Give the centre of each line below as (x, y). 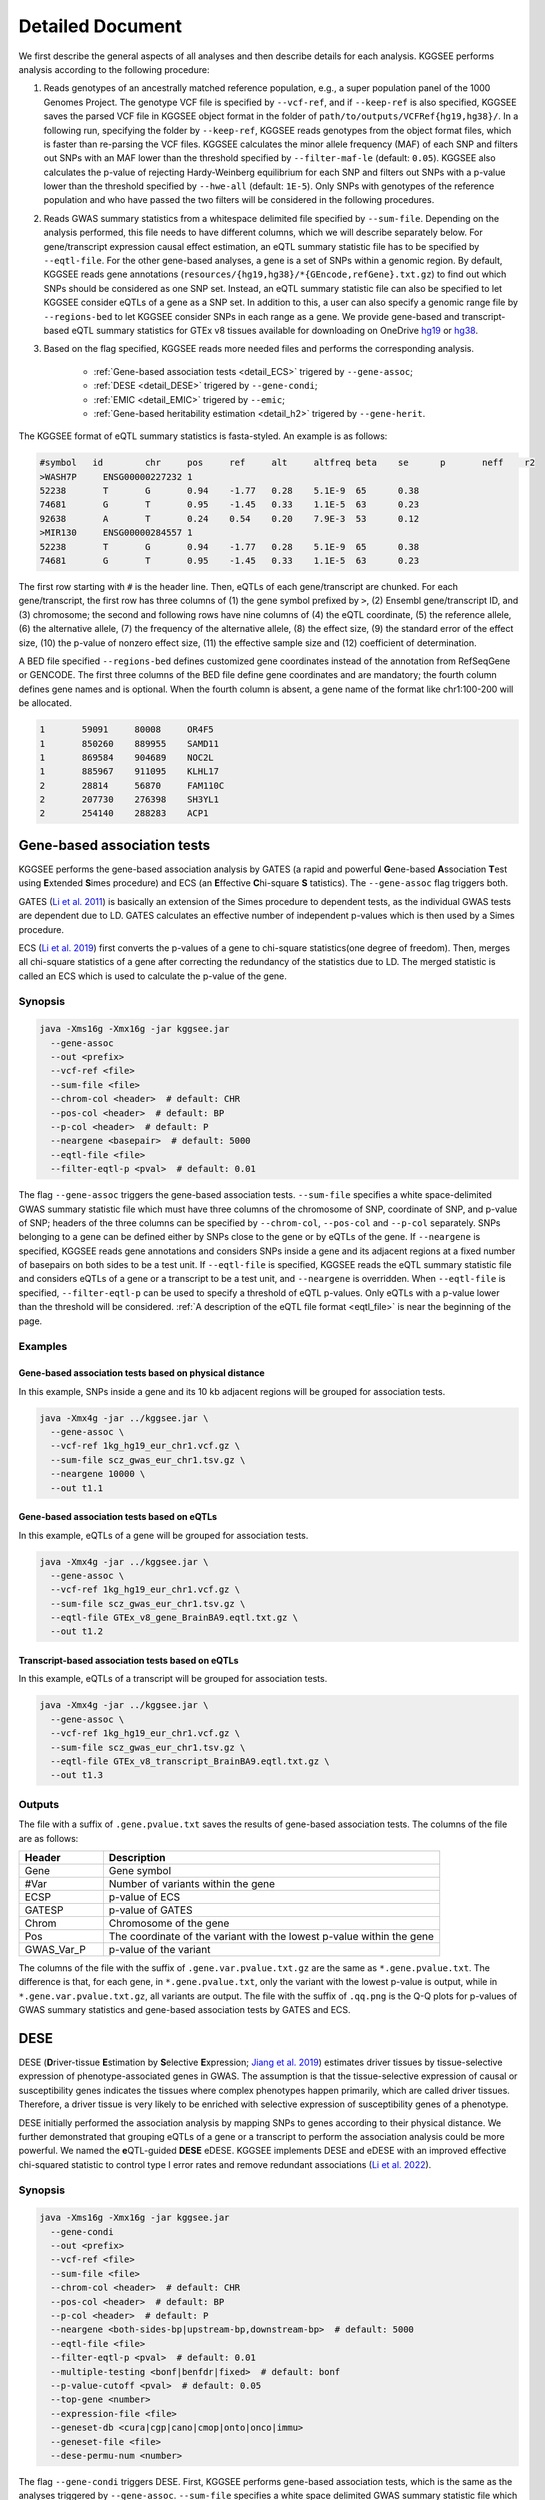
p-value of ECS (144, 1897)
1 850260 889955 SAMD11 (129, 743)
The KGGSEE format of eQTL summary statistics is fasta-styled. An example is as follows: (203, 436)
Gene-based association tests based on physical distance (141, 1373)
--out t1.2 (77, 1631)
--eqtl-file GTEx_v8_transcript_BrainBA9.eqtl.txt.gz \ (190, 1761)
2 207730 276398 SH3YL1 (129, 799)
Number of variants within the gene (191, 1883)
